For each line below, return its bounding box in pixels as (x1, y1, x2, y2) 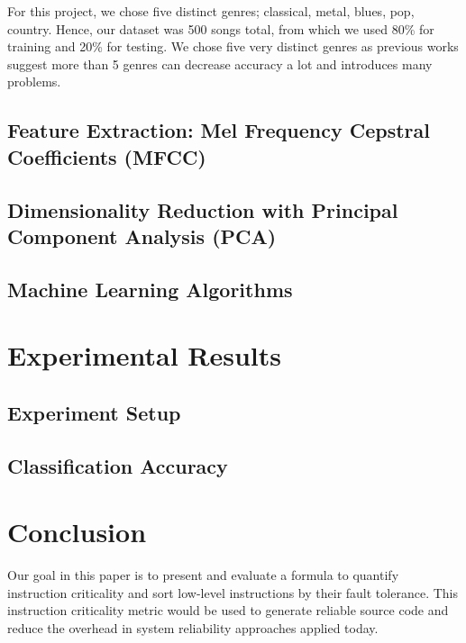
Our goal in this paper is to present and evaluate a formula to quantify (7, 566, 399, 584)
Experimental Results (7, 337, 281, 374)
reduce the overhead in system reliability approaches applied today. (7, 618, 379, 637)
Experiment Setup (7, 398, 181, 426)
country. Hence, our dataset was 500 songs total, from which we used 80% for (7, 19, 434, 38)
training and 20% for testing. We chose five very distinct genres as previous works (7, 37, 459, 56)
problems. (7, 72, 61, 91)
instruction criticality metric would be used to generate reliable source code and (7, 601, 449, 620)
